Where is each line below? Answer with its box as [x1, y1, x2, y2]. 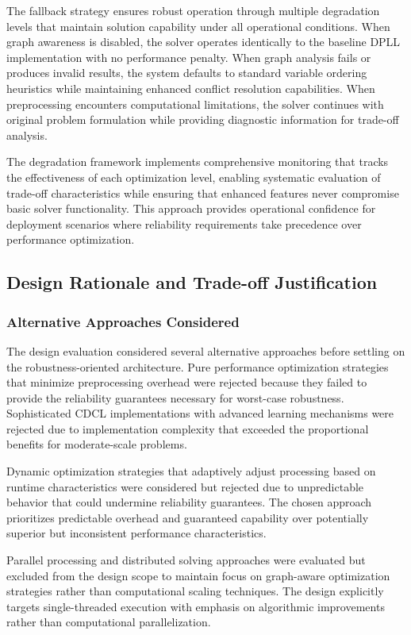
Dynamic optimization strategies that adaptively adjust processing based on [6, 463, 376, 479]
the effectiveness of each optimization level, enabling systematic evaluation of [6, 168, 381, 185]
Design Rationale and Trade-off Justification [6, 270, 378, 294]
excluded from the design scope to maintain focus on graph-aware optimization [6, 567, 390, 583]
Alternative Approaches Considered [6, 311, 240, 331]
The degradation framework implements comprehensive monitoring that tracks [6, 153, 389, 170]
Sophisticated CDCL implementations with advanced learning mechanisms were [6, 405, 394, 421]
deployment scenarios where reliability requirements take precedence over [6, 215, 362, 232]
